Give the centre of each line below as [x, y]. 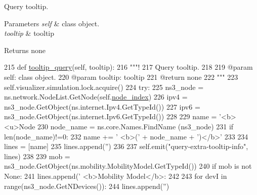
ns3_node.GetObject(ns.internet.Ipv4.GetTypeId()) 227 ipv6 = [102, 106]
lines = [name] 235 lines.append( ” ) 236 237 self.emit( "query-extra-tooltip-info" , [126, 146]
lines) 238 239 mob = [37, 156]
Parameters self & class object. [52, 23]
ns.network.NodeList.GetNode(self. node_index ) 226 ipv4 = [96, 97]
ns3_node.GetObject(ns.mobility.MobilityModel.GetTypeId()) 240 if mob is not [128, 166]
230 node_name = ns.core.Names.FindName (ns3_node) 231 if [136, 126]
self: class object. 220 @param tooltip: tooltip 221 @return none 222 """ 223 [121, 77]
